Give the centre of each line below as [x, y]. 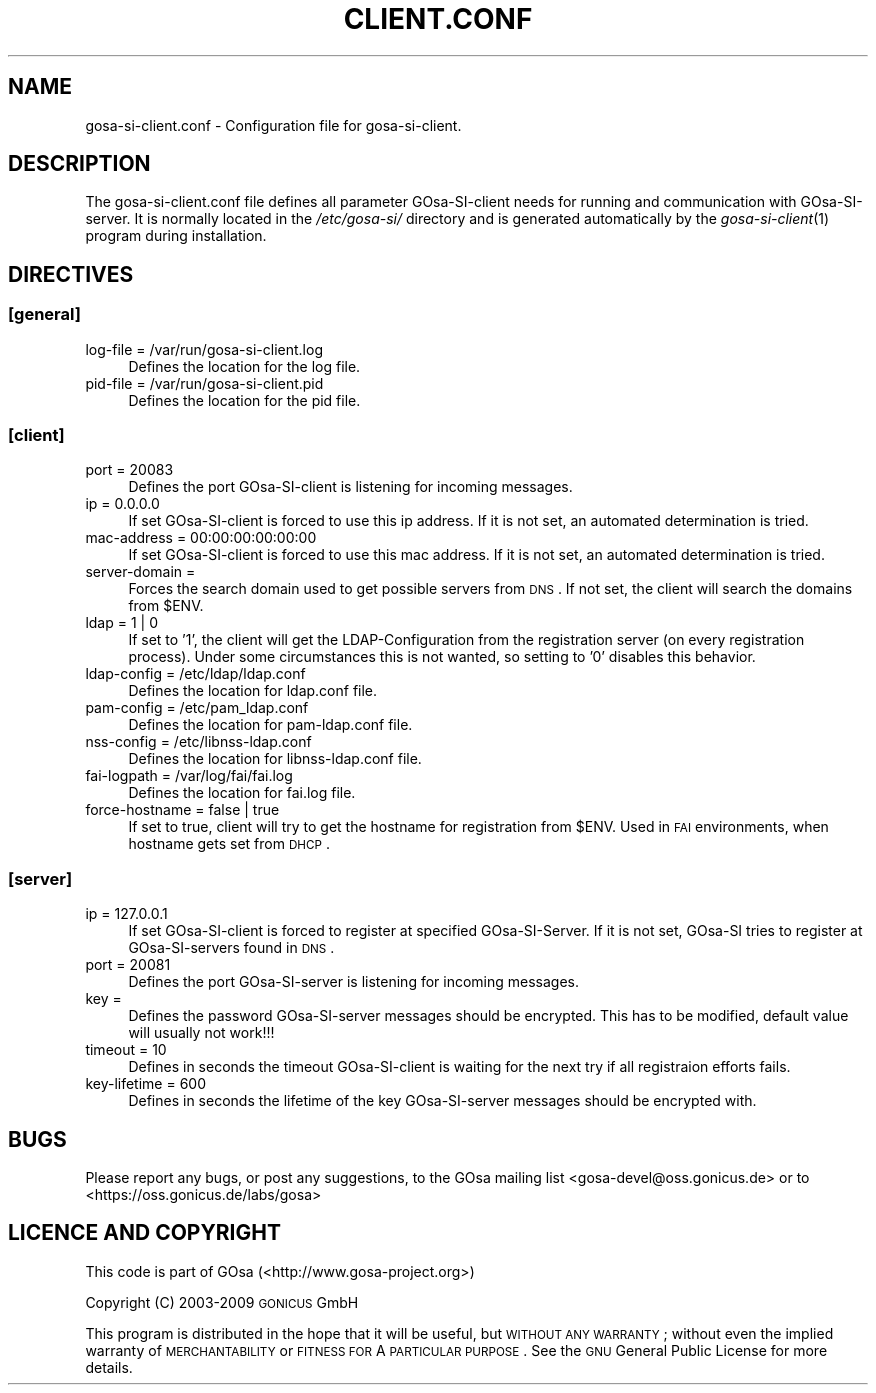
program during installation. [176, 236]
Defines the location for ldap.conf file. [253, 691]
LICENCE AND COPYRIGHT [144, 1233]
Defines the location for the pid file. [244, 400]
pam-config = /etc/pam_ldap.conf [197, 708]
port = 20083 [129, 470]
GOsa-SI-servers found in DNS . [231, 948]
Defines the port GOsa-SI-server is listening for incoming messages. [354, 982]
